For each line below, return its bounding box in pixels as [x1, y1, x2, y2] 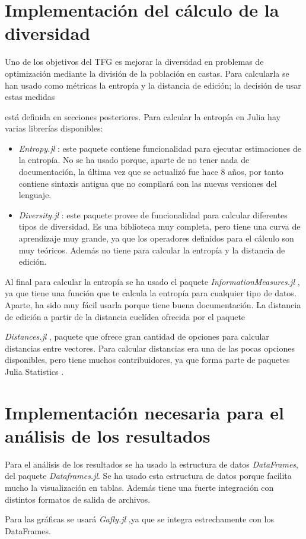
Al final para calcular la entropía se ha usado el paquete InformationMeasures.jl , [5, 275, 300, 287]
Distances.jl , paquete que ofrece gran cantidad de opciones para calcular [5, 330, 269, 343]
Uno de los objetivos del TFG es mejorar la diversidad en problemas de [5, 55, 264, 68]
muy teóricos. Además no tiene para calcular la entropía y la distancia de [18, 243, 285, 256]
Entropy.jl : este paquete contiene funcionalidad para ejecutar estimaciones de [18, 142, 301, 154]
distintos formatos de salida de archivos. [5, 493, 151, 505]
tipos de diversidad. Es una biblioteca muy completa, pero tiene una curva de [18, 220, 301, 233]
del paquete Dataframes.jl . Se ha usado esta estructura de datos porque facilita [5, 469, 292, 482]
